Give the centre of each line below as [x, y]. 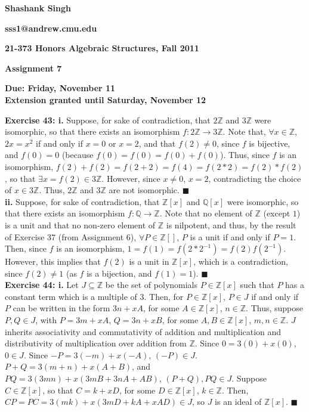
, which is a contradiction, [241, 261]
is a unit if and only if [230, 236]
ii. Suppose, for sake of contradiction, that [82, 201]
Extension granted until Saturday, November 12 [106, 99]
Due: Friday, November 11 [60, 88]
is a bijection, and [119, 273]
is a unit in [149, 261]
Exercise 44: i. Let [42, 285]
